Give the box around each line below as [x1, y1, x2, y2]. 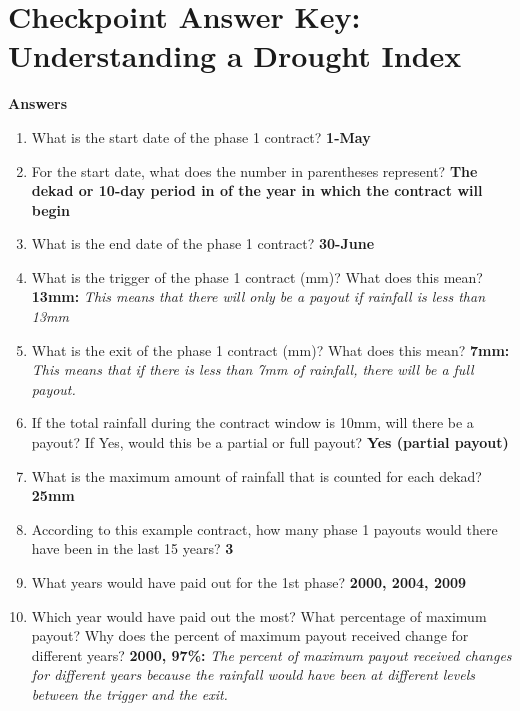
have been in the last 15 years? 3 [31, 538, 234, 559]
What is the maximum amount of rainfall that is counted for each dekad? [31, 465, 482, 486]
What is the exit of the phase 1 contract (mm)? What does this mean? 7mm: [31, 339, 510, 360]
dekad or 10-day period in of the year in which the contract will [31, 180, 483, 201]
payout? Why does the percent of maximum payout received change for [31, 625, 469, 646]
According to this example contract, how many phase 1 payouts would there [31, 518, 498, 539]
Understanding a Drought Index [8, 35, 462, 76]
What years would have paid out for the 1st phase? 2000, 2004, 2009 [31, 572, 467, 592]
